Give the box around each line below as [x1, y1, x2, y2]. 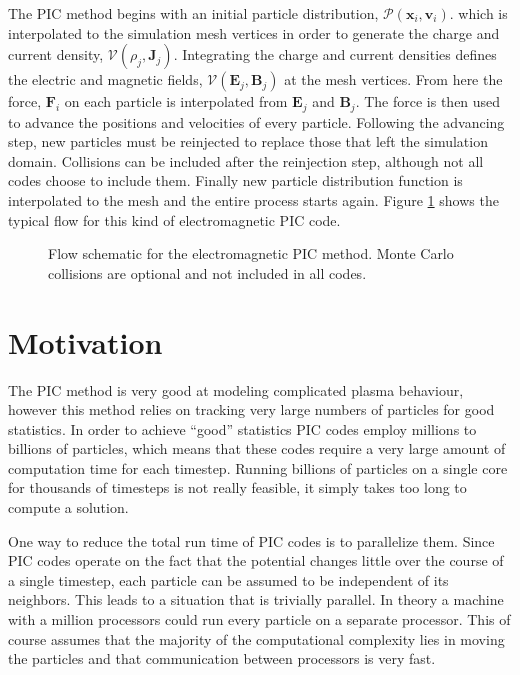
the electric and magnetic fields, [8, 69, 203, 90]
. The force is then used [355, 91, 501, 112]
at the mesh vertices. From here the [284, 69, 503, 90]
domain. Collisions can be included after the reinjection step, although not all [8, 150, 484, 171]
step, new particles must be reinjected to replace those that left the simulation [8, 131, 488, 152]
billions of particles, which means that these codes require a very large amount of [8, 438, 506, 459]
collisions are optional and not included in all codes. [48, 262, 367, 283]
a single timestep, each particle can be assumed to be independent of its [8, 569, 449, 590]
